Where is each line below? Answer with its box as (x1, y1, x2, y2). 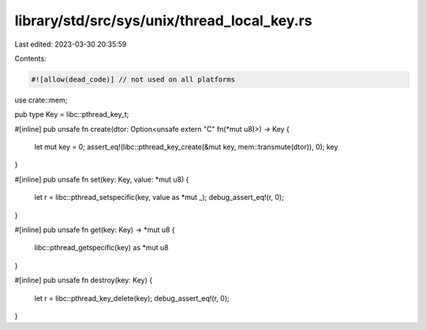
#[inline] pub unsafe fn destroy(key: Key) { (14, 276, 153, 285)
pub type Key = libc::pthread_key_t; (14, 110, 129, 119)
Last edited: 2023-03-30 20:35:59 (14, 39, 127, 49)
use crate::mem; (14, 95, 68, 104)
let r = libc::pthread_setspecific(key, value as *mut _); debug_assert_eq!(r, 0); (34, 193, 284, 202)
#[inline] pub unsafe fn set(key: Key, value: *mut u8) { (14, 174, 189, 184)
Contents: (14, 54, 47, 63)
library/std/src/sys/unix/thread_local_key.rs (14, 12, 312, 29)
